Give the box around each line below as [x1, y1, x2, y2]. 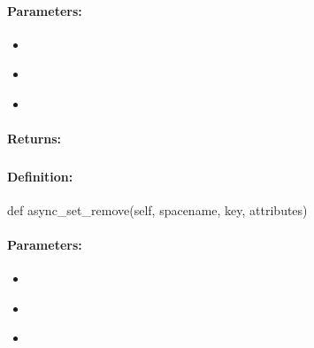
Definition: [7, 166, 73, 185]
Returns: [7, 129, 62, 148]
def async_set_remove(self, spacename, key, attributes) [7, 200, 308, 219]
